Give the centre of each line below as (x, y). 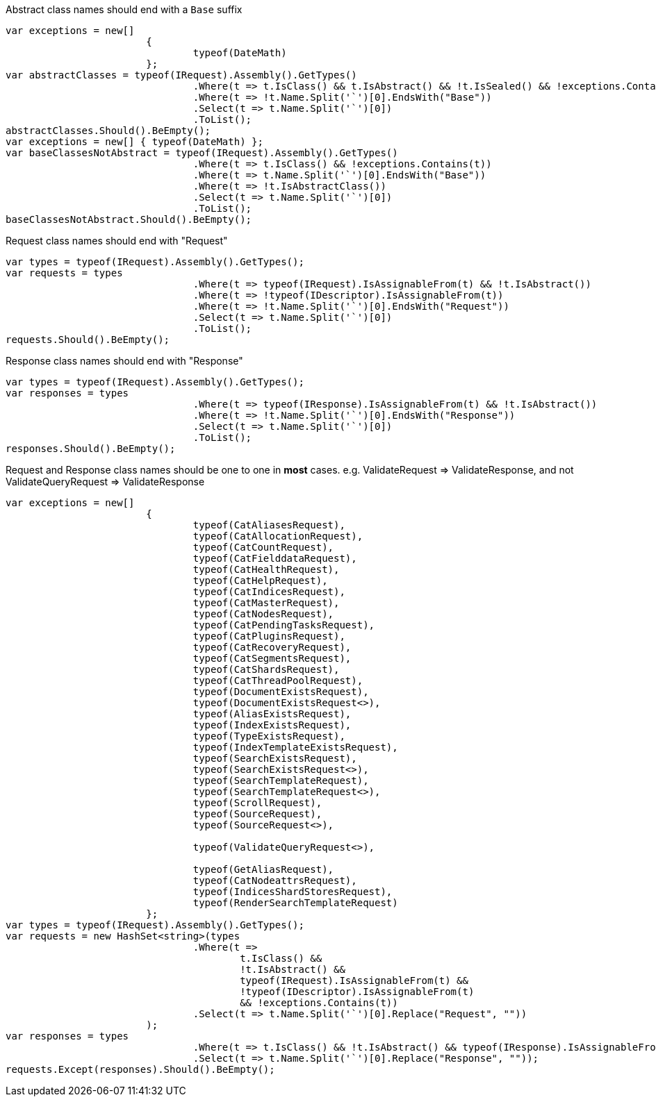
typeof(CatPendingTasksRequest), (284, 625)
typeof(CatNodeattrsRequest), (275, 880)
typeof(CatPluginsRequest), (269, 636)
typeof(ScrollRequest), (257, 803)
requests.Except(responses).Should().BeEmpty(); (140, 1069)
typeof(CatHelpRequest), (260, 581)
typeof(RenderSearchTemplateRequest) (295, 903)
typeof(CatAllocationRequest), (278, 536)
